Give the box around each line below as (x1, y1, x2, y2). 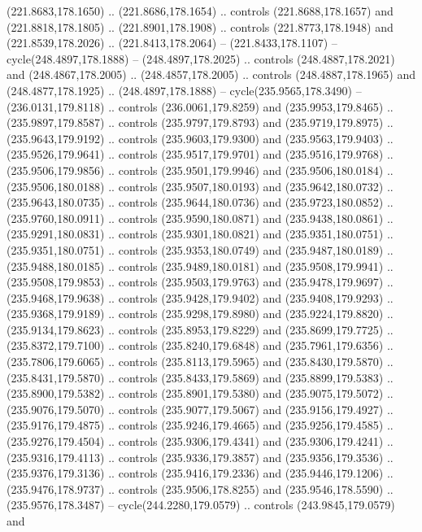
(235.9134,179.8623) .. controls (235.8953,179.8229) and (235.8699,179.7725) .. (7, 321, 394, 338)
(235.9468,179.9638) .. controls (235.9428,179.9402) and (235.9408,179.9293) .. (7, 289, 394, 306)
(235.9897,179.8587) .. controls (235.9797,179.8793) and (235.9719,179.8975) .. (7, 114, 394, 131)
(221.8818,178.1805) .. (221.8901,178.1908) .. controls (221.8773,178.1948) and (7, 18, 394, 35)
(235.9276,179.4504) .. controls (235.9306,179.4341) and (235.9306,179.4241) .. (7, 433, 394, 450)
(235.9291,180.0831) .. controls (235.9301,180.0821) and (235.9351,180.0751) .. (7, 225, 394, 242)
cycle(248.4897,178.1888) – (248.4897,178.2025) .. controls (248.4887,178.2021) (7, 50, 395, 67)
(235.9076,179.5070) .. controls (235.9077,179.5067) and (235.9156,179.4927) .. (7, 400, 394, 417)
